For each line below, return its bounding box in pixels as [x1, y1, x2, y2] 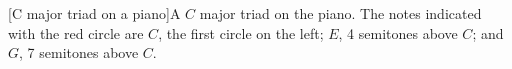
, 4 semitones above [338, 22, 458, 43]
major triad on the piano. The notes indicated [199, 3, 482, 23]
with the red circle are [8, 22, 144, 43]
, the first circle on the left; [158, 22, 324, 43]
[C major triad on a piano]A [8, 3, 181, 23]
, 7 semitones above [19, 42, 139, 63]
